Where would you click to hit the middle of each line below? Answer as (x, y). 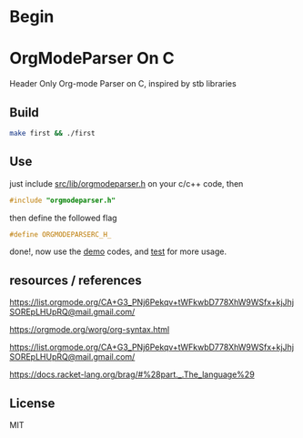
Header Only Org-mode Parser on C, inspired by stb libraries (123, 84)
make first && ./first (52, 133)
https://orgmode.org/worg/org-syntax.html (90, 330)
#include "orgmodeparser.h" (63, 200)
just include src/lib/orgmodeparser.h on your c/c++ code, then (126, 183)
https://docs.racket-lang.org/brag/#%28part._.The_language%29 (132, 374)
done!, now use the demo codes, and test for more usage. (118, 251)
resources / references (76, 280)
